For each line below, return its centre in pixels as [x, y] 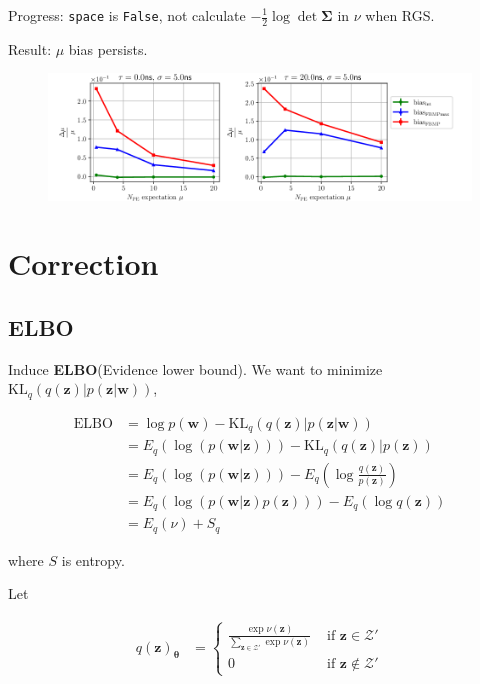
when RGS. [400, 15]
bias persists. [108, 48]
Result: [30, 48]
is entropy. [93, 559]
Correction [83, 263]
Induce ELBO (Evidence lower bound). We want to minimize [195, 368]
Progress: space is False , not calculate [127, 15]
